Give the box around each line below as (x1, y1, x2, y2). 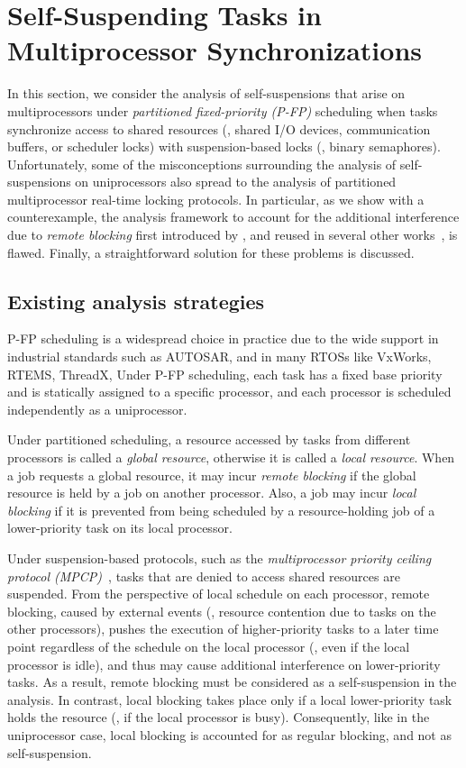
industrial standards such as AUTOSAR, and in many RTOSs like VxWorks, (7, 347, 432, 366)
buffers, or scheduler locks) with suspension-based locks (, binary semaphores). (7, 137, 441, 156)
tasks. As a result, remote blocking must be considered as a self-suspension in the (7, 672, 457, 691)
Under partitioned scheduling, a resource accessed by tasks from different (7, 430, 411, 449)
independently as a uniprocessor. (7, 399, 187, 418)
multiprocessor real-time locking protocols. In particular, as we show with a (7, 189, 425, 208)
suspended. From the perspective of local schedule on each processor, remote (7, 584, 430, 603)
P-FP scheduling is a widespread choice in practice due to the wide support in (7, 329, 439, 348)
